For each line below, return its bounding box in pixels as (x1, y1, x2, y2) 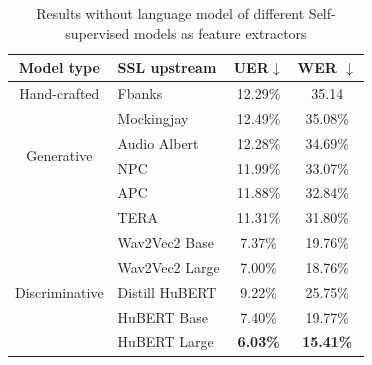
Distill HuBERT (117, 281, 217, 302)
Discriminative (15, 281, 104, 302)
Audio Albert (117, 132, 199, 153)
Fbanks (117, 83, 163, 104)
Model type (18, 57, 100, 78)
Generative (26, 145, 93, 166)
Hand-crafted (19, 83, 100, 104)
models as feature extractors (133, 22, 307, 43)
